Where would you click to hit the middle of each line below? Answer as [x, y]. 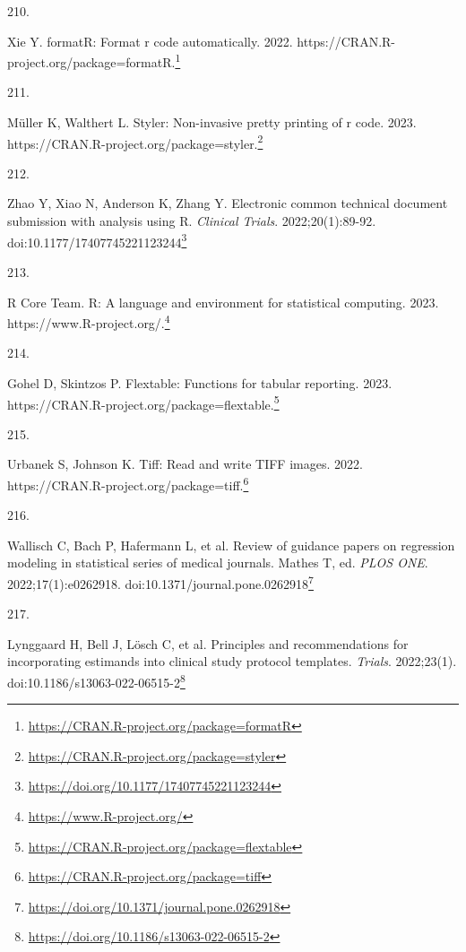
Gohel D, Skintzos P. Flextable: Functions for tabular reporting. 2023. [200, 382]
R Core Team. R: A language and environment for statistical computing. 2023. [223, 302]
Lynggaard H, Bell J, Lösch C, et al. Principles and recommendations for [208, 643]
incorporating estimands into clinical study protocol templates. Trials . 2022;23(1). [232, 661]
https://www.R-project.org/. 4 [89, 321]
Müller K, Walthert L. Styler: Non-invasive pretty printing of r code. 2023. [212, 122]
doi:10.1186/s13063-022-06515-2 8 [96, 681]
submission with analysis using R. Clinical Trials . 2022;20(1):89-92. [192, 221]
